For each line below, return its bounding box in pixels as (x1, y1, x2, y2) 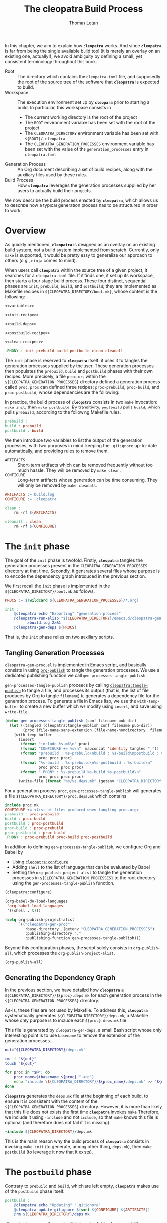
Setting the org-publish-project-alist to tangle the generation (12, 869, 142, 876)
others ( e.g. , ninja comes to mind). (5, 257, 77, 263)
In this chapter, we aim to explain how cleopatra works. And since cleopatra (5, 42, 162, 48)
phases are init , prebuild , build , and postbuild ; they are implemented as (5, 283, 157, 289)
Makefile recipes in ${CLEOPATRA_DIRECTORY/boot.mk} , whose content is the (5, 288, 158, 294)
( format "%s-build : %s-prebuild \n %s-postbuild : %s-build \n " (20, 760, 153, 765)
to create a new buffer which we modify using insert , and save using (19, 703, 162, 709)
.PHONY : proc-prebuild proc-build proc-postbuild (5, 835, 112, 840)
